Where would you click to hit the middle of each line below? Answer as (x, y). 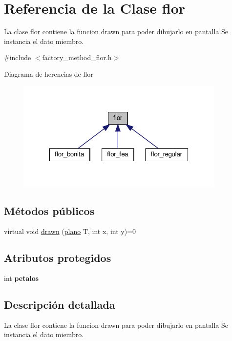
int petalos (21, 278)
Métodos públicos (49, 211)
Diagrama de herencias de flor (49, 74)
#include (18, 57)
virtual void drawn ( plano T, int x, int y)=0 (70, 231)
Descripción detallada (60, 304)
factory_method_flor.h (77, 57)
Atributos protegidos (58, 258)
